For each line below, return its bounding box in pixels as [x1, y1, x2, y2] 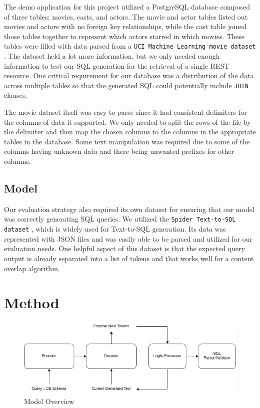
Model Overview [24, 395, 74, 406]
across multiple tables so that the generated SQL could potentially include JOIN [4, 80, 248, 90]
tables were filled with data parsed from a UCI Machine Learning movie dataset [4, 41, 256, 51]
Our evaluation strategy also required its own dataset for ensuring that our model [4, 203, 254, 214]
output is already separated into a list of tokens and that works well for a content [4, 253, 254, 263]
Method [4, 292, 59, 313]
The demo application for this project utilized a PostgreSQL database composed [4, 2, 250, 12]
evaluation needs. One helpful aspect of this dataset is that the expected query [4, 243, 245, 254]
